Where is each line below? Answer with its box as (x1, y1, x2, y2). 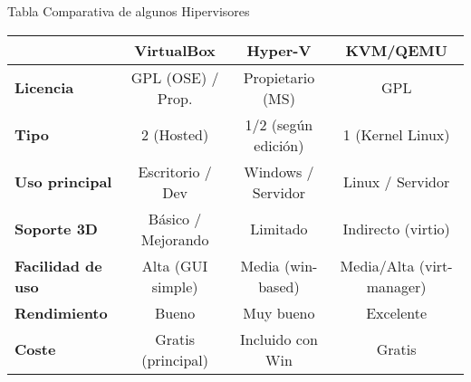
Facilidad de (14, 254, 102, 276)
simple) (151, 275, 198, 297)
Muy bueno (243, 301, 315, 323)
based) (258, 275, 300, 297)
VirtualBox (134, 39, 216, 61)
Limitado (250, 218, 308, 240)
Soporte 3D (14, 218, 98, 240)
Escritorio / (138, 160, 212, 182)
